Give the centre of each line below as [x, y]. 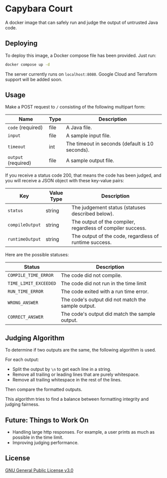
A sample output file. [90, 161]
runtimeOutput [24, 239]
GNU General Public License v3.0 [39, 470]
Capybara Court [39, 9]
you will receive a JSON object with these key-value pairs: [65, 181]
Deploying [21, 44]
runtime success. [91, 242]
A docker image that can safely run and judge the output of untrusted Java [82, 22]
